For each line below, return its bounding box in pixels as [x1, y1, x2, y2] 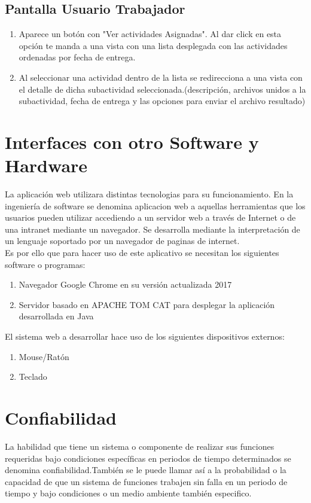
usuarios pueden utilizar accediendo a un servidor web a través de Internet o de [5, 211, 296, 224]
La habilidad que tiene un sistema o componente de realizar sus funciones [5, 440, 275, 452]
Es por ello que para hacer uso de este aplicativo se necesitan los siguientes [5, 246, 279, 259]
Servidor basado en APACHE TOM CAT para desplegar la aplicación [19, 298, 275, 310]
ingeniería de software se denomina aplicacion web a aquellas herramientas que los [5, 199, 306, 212]
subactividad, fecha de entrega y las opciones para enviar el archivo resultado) [19, 94, 306, 107]
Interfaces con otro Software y [5, 129, 259, 154]
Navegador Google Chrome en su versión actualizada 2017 [19, 278, 232, 291]
